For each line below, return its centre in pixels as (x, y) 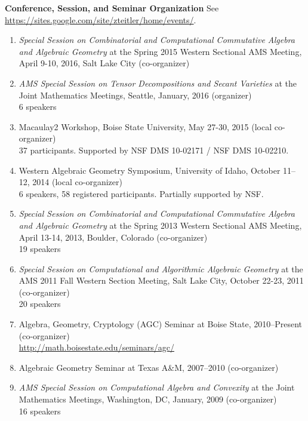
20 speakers (40, 304)
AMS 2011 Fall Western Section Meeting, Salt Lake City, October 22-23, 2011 (161, 280)
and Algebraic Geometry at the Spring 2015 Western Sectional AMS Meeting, (160, 51)
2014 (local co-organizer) (77, 182)
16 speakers (40, 411)
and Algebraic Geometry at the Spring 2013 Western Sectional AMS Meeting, (160, 225)
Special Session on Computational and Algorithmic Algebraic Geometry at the (161, 268)
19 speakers (40, 249)
